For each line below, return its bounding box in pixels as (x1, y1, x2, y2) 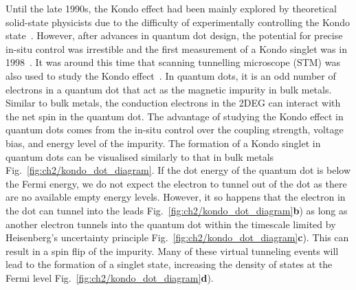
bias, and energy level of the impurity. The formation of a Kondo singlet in (5, 135, 321, 150)
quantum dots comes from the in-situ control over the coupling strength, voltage (5, 122, 344, 137)
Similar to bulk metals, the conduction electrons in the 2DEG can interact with (5, 96, 341, 110)
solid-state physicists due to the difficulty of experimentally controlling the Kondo (5, 14, 350, 29)
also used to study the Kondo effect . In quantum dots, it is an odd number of (5, 68, 336, 82)
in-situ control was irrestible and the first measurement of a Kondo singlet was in (5, 41, 347, 56)
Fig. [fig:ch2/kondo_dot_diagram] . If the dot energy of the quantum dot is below (5, 163, 351, 177)
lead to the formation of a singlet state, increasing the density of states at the (5, 257, 333, 271)
